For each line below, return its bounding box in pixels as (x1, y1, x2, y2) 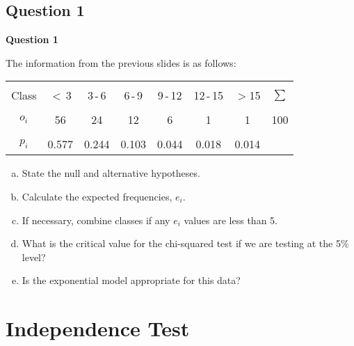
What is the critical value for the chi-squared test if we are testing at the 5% (22, 236, 349, 251)
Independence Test (6, 314, 190, 343)
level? (22, 249, 46, 264)
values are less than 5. (184, 212, 277, 227)
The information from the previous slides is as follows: (6, 55, 236, 70)
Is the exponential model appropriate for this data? (22, 273, 241, 288)
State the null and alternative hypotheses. (22, 166, 200, 180)
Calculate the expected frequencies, (22, 189, 172, 203)
